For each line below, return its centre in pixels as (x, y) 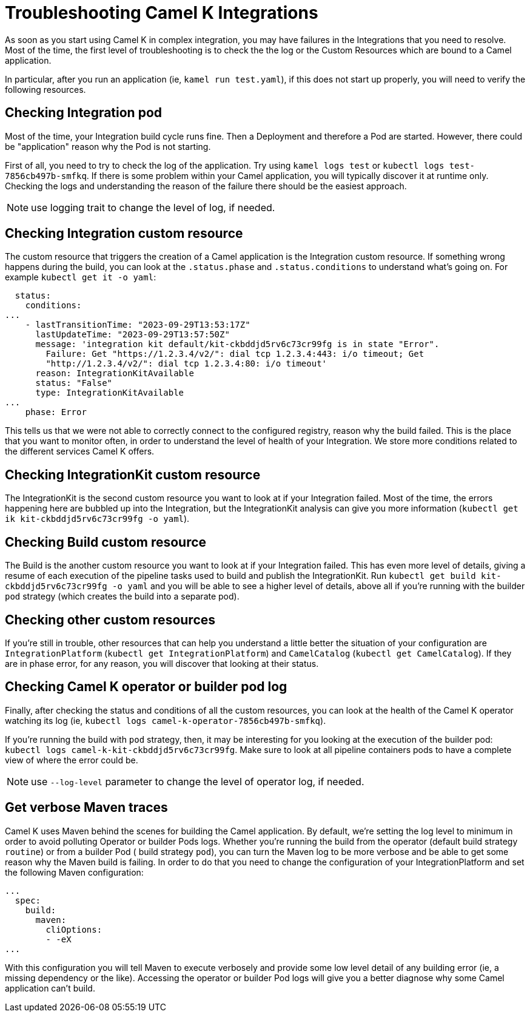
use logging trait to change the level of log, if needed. (153, 207)
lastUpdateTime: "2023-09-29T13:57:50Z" (132, 335)
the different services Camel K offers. (80, 451)
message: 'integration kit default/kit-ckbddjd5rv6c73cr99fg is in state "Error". (237, 344)
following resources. (45, 89)
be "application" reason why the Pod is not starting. (108, 146)
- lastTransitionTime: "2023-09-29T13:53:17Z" (138, 325)
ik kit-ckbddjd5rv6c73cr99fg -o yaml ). (97, 519)
